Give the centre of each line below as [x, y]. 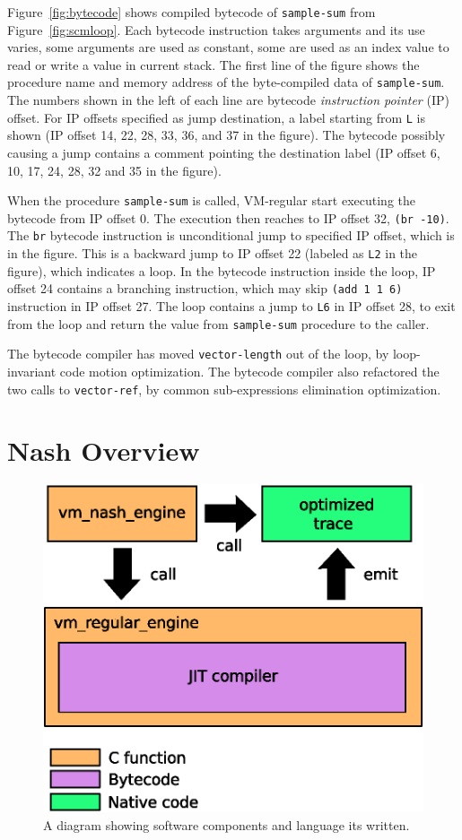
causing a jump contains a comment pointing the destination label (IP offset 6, [224, 152]
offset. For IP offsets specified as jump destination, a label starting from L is [217, 117]
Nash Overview [104, 450]
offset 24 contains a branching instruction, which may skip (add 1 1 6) [205, 288]
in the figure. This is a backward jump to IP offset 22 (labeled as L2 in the [213, 253]
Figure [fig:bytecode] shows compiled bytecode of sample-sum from [192, 12]
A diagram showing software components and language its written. [227, 824]
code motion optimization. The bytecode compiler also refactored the [249, 371]
